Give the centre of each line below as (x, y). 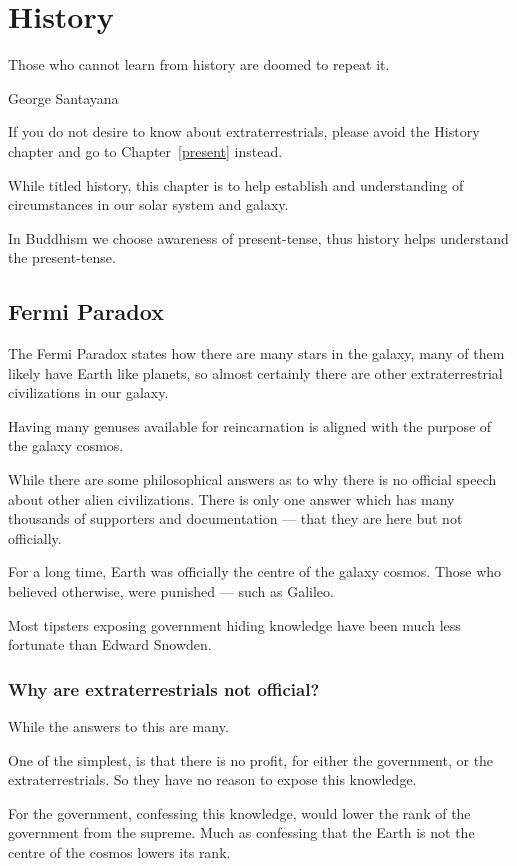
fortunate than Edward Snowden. (110, 644)
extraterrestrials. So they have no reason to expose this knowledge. (212, 779)
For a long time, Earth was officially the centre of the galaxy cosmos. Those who (255, 571)
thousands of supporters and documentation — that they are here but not (235, 518)
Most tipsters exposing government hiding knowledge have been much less (234, 624)
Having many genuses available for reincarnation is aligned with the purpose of (250, 425)
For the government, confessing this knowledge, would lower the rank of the (239, 812)
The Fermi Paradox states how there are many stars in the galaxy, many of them (256, 353)
